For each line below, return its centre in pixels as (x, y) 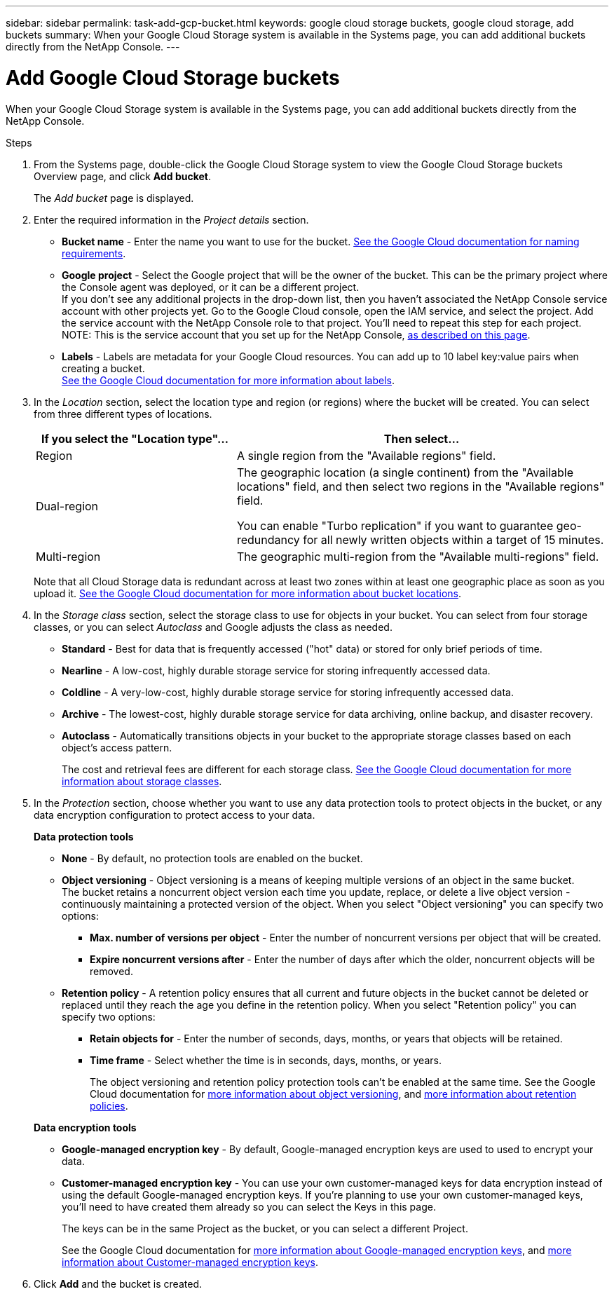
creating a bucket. (103, 368)
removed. (111, 971)
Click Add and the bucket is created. (118, 1283)
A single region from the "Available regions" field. (366, 455)
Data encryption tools (85, 1127)
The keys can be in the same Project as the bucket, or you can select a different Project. (265, 1228)
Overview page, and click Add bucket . (123, 176)
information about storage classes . (142, 781)
